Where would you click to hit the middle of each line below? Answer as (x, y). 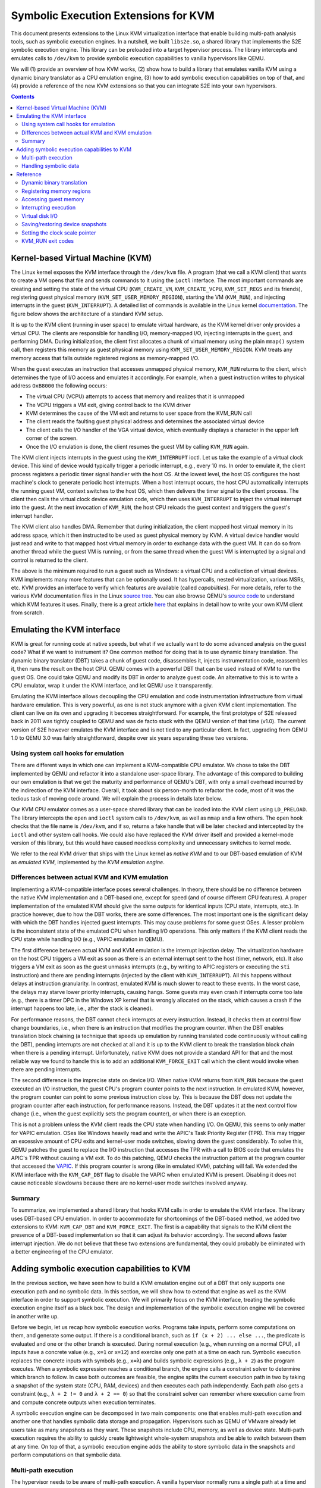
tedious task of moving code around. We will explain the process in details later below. (117, 798)
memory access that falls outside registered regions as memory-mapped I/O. (105, 358)
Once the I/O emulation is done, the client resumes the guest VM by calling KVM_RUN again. (137, 446)
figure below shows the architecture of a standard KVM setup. (87, 314)
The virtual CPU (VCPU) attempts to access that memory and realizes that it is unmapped (135, 396)
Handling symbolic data (51, 166)
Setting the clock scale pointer (59, 233)
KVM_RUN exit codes (48, 240)
